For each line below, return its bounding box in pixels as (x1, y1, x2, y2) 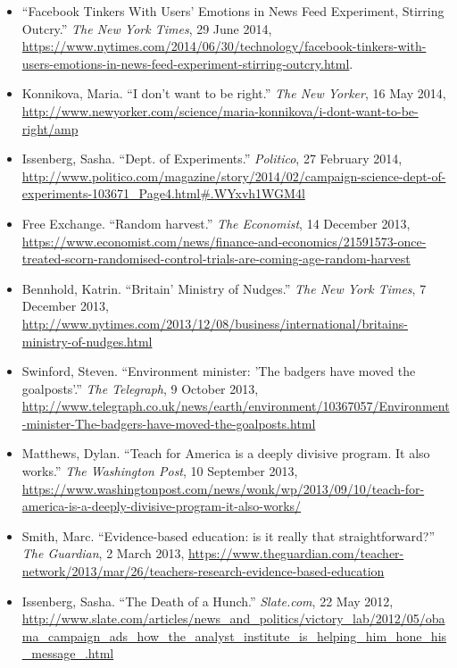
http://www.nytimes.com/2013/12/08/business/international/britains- (21, 313, 408, 332)
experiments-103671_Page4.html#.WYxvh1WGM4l (21, 184, 305, 203)
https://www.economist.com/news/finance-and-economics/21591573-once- (21, 231, 427, 250)
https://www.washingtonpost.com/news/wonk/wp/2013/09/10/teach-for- (21, 479, 425, 497)
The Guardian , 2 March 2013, (21, 544, 185, 563)
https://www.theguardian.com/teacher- (187, 544, 404, 563)
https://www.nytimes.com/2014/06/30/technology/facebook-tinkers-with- (21, 37, 427, 55)
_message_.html (21, 644, 114, 663)
